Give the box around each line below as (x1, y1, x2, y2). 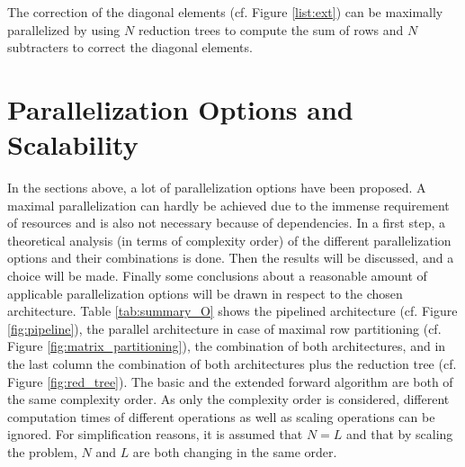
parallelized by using (7, 20, 121, 39)
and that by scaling (346, 425, 453, 444)
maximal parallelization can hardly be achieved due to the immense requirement (7, 195, 450, 214)
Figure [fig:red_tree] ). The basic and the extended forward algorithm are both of (7, 372, 453, 391)
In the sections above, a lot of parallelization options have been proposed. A (7, 178, 426, 197)
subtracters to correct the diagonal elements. (7, 38, 253, 57)
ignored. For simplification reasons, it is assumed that (7, 425, 303, 444)
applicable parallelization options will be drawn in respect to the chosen (7, 283, 403, 302)
